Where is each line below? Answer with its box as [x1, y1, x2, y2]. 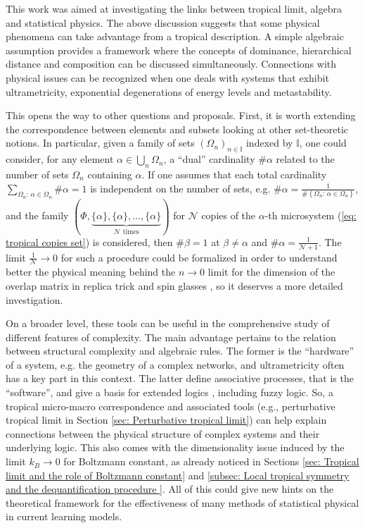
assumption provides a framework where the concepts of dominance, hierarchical [6, 42, 352, 57]
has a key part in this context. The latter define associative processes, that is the [6, 371, 354, 386]
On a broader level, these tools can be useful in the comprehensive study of [6, 316, 330, 331]
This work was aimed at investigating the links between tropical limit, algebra [6, 1, 342, 16]
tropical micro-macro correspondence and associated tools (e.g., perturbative [6, 398, 335, 413]
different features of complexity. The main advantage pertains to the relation [6, 329, 336, 344]
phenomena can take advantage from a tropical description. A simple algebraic [6, 29, 344, 44]
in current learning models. [6, 509, 122, 524]
